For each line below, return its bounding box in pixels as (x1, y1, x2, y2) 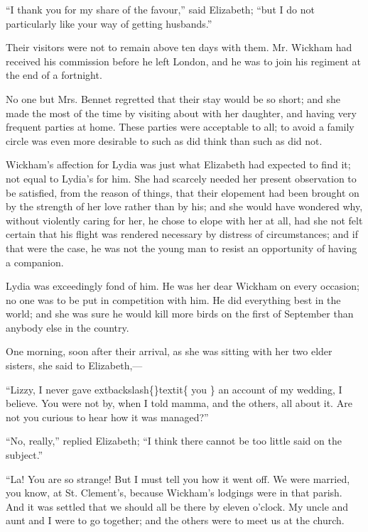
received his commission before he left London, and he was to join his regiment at (6, 53, 361, 68)
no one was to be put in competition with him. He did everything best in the (6, 292, 341, 307)
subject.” (6, 447, 43, 462)
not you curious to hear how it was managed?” (6, 409, 209, 424)
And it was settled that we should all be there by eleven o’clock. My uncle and (6, 499, 349, 514)
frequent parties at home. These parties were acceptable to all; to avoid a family (6, 119, 355, 134)
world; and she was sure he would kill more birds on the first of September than (6, 306, 354, 321)
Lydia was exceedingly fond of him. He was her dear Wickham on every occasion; (6, 278, 359, 293)
